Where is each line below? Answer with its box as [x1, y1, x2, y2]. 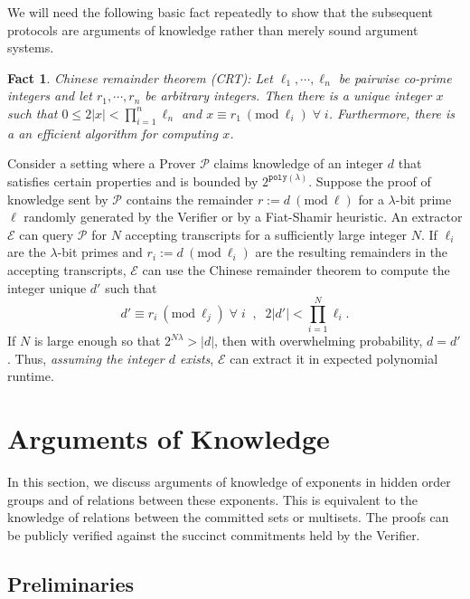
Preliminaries [7, 569, 135, 597]
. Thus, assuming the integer [7, 348, 164, 367]
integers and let [7, 86, 92, 105]
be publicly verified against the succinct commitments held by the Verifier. [7, 525, 420, 544]
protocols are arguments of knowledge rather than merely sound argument [7, 20, 418, 39]
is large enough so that [33, 331, 161, 350]
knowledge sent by [7, 189, 108, 208]
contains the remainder [126, 189, 254, 208]
